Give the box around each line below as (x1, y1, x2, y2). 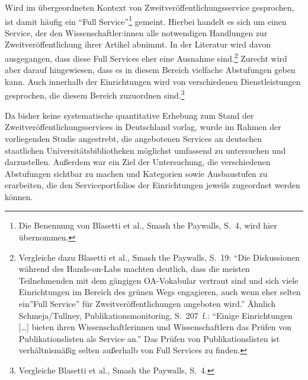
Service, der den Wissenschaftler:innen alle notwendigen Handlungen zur (5, 26, 268, 39)
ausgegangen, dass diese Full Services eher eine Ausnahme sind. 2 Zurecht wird (5, 50, 287, 64)
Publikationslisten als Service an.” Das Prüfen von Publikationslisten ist (18, 332, 280, 344)
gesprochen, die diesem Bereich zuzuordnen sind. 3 (5, 87, 185, 102)
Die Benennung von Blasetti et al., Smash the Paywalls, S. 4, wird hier (18, 219, 277, 232)
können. (5, 190, 33, 202)
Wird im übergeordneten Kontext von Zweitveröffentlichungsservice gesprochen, (5, 1, 294, 13)
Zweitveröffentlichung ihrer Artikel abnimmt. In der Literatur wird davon (5, 38, 271, 50)
